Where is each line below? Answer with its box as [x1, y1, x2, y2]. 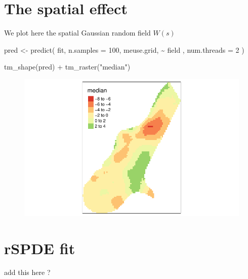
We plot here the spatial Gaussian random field [4, 27, 151, 38]
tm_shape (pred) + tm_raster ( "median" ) [4, 61, 131, 72]
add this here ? [4, 267, 51, 277]
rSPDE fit [4, 237, 75, 258]
